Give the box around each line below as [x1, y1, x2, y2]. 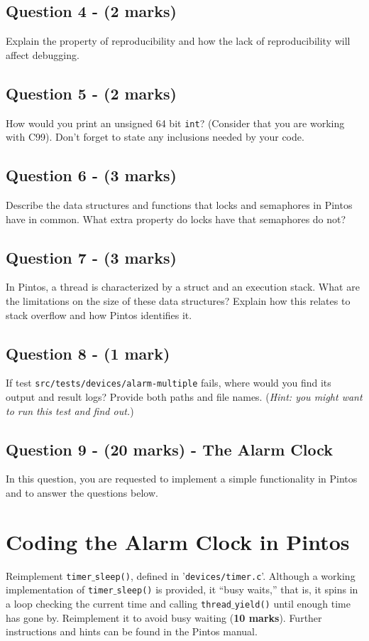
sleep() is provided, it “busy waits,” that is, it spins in [116, 582, 358, 597]
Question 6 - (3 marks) [6, 164, 177, 186]
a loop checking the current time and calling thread [6, 596, 231, 611]
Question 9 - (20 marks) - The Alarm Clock [6, 438, 334, 460]
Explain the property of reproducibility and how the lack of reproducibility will [6, 33, 351, 48]
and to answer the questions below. [6, 485, 158, 500]
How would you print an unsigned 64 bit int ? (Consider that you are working [6, 115, 345, 130]
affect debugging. [6, 47, 79, 62]
